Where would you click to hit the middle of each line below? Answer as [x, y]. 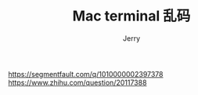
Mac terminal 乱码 [131, 16]
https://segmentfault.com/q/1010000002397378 [86, 74]
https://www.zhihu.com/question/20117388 [77, 82]
